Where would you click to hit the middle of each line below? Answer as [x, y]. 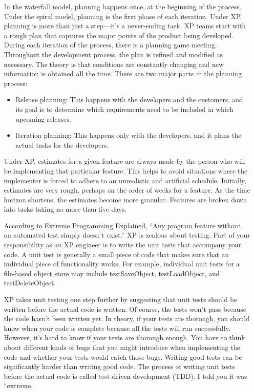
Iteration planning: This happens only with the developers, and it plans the [128, 135]
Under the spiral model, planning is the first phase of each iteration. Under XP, [123, 16]
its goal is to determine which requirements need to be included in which [124, 109]
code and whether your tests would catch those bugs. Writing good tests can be [123, 357]
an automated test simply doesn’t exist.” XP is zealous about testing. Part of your [127, 235]
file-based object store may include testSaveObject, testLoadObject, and [112, 273]
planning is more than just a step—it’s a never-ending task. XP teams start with [125, 26]
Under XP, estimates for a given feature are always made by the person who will [125, 161]
